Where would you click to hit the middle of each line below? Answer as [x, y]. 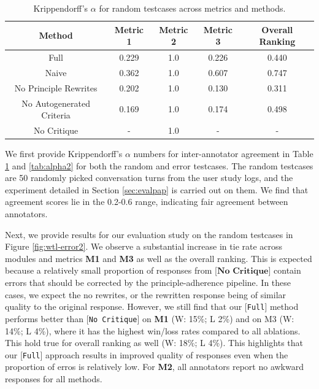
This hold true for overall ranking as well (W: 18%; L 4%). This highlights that [154, 343]
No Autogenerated [56, 103]
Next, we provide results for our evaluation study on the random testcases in [149, 234]
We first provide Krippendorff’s [64, 154]
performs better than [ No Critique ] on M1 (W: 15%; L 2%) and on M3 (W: [150, 318]
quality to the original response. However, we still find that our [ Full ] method [152, 306]
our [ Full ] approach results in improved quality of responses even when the [147, 354]
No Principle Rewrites [56, 87]
